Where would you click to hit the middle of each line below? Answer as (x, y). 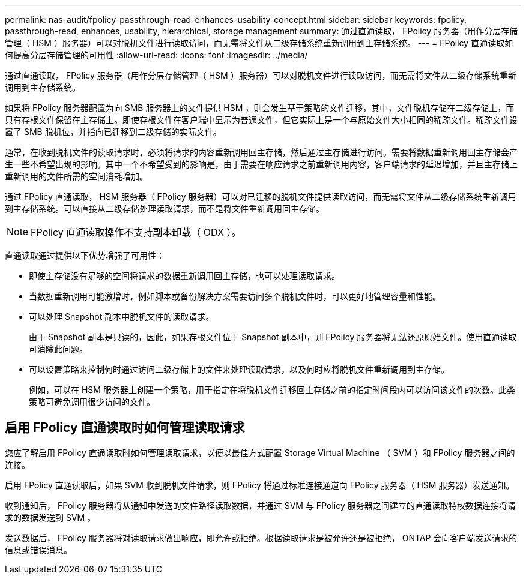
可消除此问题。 (58, 349)
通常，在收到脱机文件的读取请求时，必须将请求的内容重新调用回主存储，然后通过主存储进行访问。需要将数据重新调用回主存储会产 (261, 152)
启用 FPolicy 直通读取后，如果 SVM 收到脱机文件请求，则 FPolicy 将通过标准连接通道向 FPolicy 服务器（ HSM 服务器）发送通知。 (260, 485)
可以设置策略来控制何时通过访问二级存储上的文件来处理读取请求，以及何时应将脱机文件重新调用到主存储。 (239, 369)
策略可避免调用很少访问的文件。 (92, 402)
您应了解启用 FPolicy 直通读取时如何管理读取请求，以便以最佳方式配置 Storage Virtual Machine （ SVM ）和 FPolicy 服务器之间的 (260, 452)
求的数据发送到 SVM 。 (50, 517)
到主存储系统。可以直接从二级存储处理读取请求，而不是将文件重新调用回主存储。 (165, 208)
